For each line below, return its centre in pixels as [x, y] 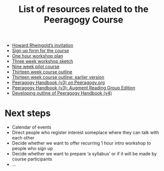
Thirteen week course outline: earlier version [58, 77]
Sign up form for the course [40, 50]
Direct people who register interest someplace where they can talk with [85, 132]
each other [23, 138]
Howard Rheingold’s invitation [42, 45]
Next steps [28, 113]
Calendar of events [31, 127]
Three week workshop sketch [42, 61]
